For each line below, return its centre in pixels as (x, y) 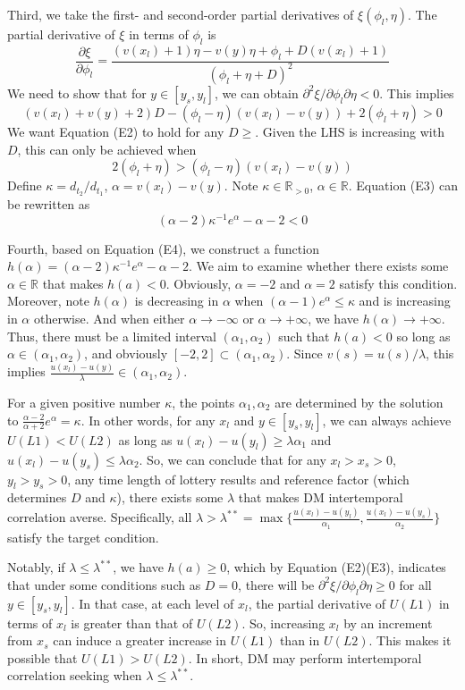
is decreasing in (177, 301)
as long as (145, 439)
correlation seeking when (75, 675)
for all (415, 584)
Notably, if (36, 567)
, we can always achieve (387, 420)
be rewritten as (49, 204)
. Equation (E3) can (403, 185)
